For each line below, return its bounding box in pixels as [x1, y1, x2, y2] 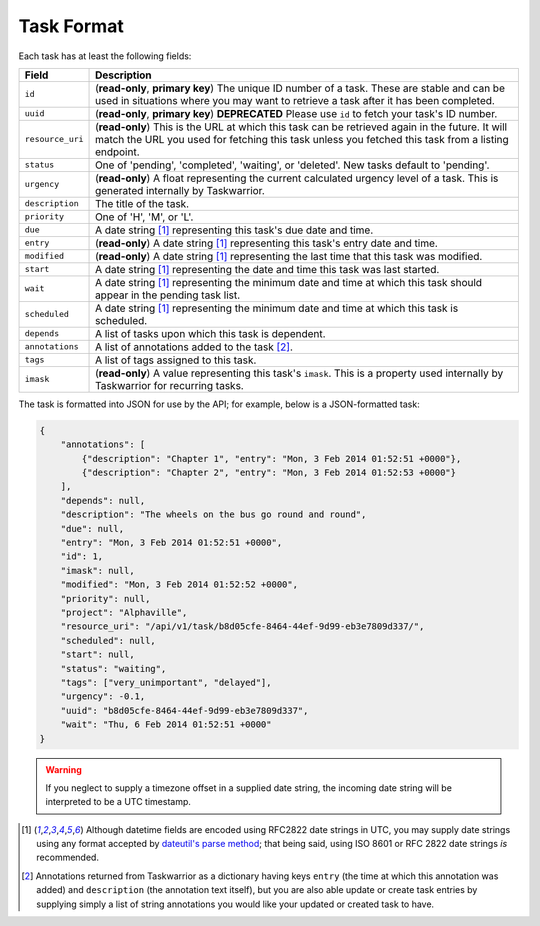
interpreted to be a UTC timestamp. [45, 796, 192, 808]
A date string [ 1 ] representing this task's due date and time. [95, 223, 374, 237]
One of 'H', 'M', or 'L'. [95, 210, 194, 224]
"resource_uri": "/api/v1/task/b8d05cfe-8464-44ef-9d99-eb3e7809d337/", [60, 621, 425, 632]
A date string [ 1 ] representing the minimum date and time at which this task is [95, 301, 459, 315]
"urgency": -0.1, [60, 691, 146, 702]
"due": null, [60, 523, 125, 534]
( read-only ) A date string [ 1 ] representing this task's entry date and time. [95, 236, 439, 250]
